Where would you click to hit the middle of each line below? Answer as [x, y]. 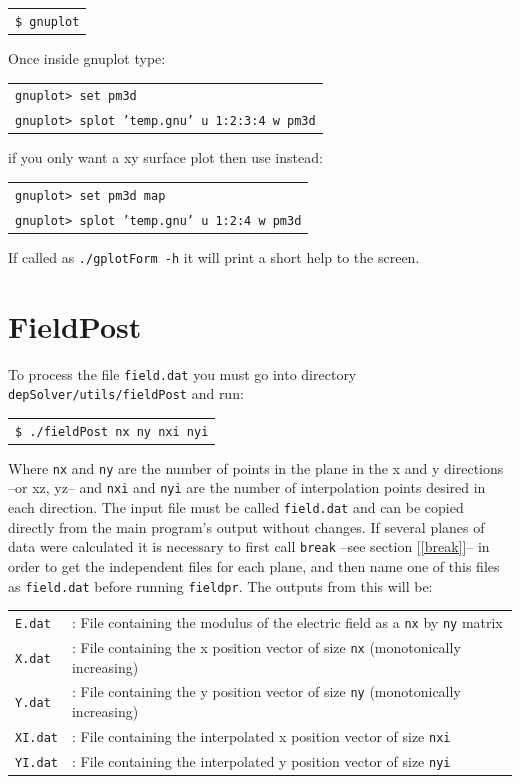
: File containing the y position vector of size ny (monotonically [266, 691]
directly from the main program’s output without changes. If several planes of [246, 526]
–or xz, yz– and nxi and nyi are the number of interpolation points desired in [247, 487]
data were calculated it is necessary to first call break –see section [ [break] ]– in [249, 546]
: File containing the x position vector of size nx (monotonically [266, 646]
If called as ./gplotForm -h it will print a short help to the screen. [214, 256]
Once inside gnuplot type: [87, 57]
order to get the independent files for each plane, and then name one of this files [254, 565]
